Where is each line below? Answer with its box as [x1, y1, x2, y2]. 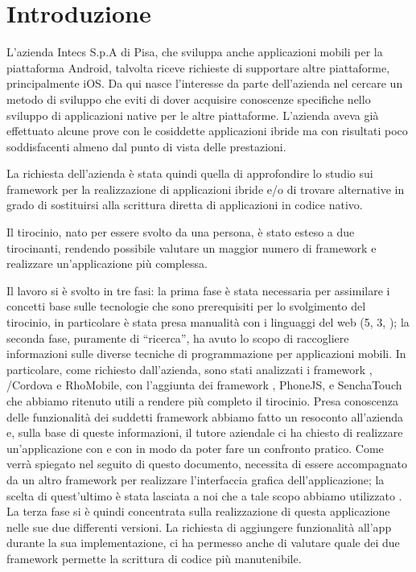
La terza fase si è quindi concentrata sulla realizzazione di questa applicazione [6, 503, 390, 520]
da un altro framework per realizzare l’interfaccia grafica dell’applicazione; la [6, 471, 385, 488]
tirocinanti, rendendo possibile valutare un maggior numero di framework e [6, 239, 377, 256]
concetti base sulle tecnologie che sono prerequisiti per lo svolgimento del [6, 298, 366, 315]
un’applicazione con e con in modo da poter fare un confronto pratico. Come [6, 439, 384, 456]
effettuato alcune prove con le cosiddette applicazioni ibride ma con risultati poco [6, 122, 408, 139]
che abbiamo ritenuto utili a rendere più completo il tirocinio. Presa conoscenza [6, 393, 399, 409]
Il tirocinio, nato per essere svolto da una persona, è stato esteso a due [6, 224, 355, 241]
